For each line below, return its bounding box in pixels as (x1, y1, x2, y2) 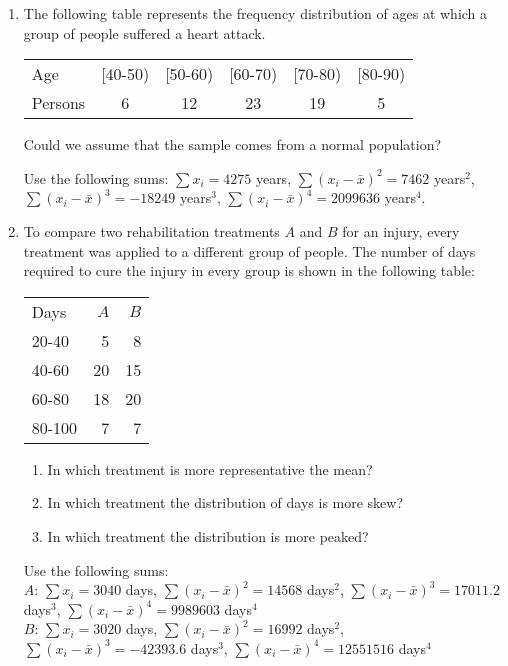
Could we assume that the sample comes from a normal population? (23, 134, 442, 155)
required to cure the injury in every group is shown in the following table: (23, 260, 475, 281)
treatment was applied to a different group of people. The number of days (23, 240, 476, 261)
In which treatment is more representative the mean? (47, 458, 373, 479)
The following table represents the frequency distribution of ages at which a (23, 3, 488, 23)
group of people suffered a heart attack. (23, 22, 266, 43)
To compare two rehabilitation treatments (23, 220, 280, 241)
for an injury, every (342, 220, 460, 241)
